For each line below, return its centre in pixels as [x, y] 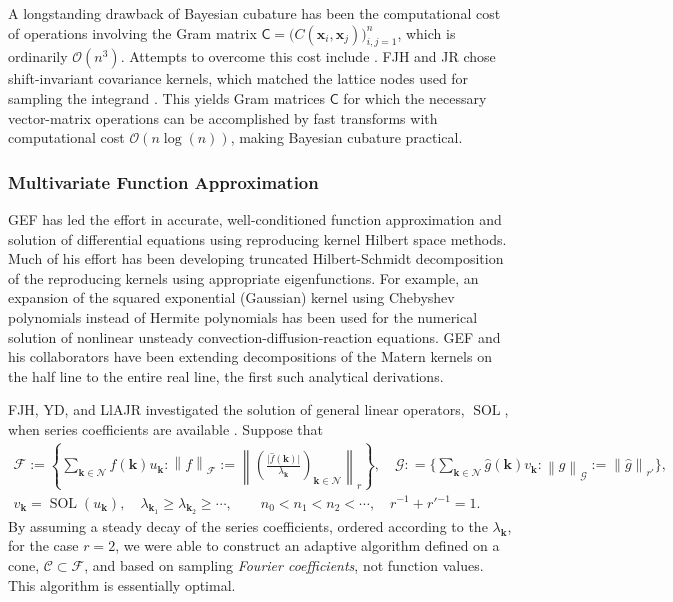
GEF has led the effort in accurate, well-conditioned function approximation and [255, 218]
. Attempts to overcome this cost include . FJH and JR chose [308, 56]
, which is [426, 32]
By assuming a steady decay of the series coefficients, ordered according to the [248, 525]
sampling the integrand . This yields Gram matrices [167, 97]
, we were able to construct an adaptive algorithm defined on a [307, 545]
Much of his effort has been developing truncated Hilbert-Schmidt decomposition [256, 258]
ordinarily [38, 56]
